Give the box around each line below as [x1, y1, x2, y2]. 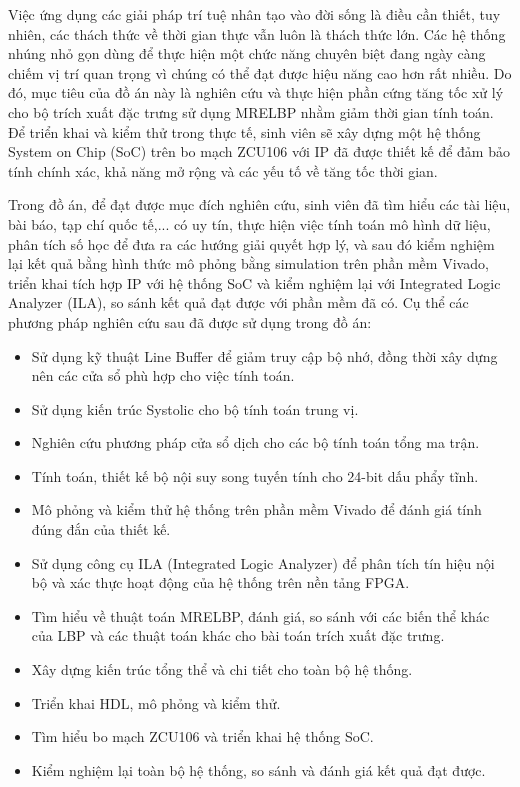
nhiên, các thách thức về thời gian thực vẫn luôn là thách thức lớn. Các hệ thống [8, 23, 506, 44]
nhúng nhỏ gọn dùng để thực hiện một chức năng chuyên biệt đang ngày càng [8, 43, 486, 64]
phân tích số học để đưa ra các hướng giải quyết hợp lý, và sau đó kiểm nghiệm [8, 233, 495, 254]
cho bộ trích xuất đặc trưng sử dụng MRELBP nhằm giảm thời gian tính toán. [8, 101, 494, 122]
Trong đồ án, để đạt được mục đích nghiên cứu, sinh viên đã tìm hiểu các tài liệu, [8, 194, 511, 215]
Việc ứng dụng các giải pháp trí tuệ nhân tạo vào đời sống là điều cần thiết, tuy [8, 4, 501, 24]
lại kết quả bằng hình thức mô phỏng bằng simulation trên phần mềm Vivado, [8, 253, 489, 274]
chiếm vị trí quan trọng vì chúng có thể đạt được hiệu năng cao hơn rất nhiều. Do [8, 62, 512, 83]
